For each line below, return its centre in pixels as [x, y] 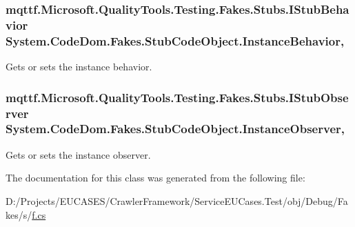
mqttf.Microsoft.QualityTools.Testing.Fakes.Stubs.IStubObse [177, 97]
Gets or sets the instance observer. [78, 154]
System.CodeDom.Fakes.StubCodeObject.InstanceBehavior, [175, 40]
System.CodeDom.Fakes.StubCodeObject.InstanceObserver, [175, 129]
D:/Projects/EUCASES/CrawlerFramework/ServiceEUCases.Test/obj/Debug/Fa [177, 200]
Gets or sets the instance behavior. [79, 67]
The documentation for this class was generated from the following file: [155, 178]
